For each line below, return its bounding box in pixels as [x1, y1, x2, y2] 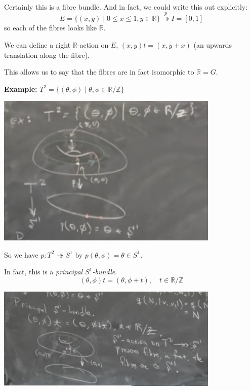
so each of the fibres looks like [4, 22, 97, 33]
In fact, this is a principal [4, 266, 83, 277]
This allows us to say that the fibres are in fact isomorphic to [4, 66, 194, 77]
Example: [4, 83, 37, 94]
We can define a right [4, 39, 71, 50]
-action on [77, 39, 109, 50]
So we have [4, 249, 38, 260]
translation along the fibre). [4, 49, 90, 60]
